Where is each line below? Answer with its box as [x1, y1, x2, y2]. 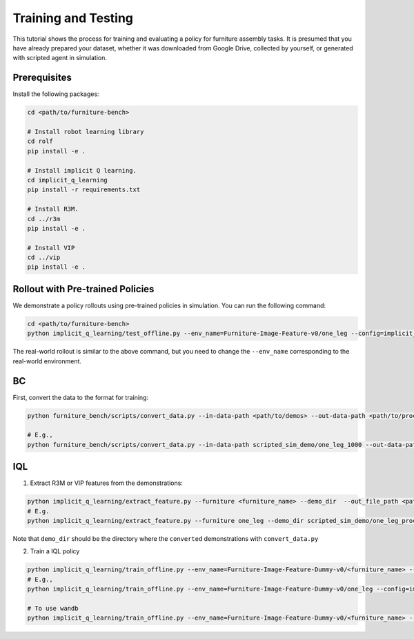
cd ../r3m [27, 215, 61, 222]
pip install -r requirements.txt [27, 186, 141, 193]
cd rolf [27, 137, 53, 145]
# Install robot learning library [27, 128, 144, 135]
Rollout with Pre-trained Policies [12, 283, 155, 295]
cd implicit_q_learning [27, 176, 108, 184]
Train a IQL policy [30, 547, 80, 555]
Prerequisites [12, 72, 72, 84]
